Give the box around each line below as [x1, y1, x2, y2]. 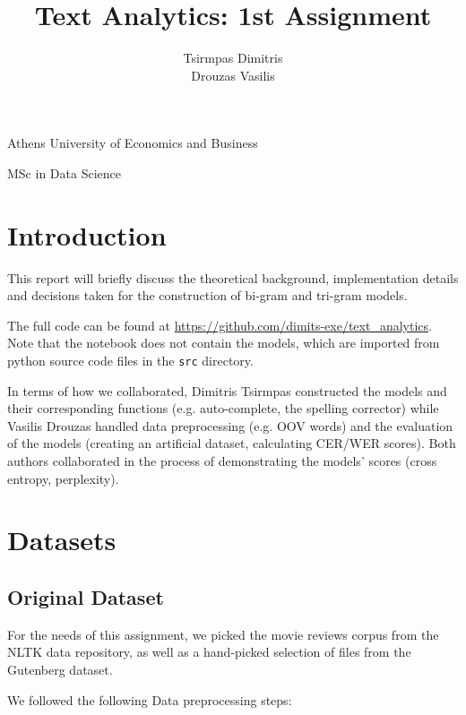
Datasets [7, 521, 116, 558]
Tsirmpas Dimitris [183, 48, 283, 67]
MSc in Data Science [7, 163, 121, 182]
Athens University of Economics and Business [7, 134, 258, 152]
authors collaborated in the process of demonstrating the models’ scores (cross [7, 452, 437, 470]
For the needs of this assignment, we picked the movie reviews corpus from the [7, 625, 439, 643]
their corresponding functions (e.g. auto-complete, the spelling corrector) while [7, 399, 439, 418]
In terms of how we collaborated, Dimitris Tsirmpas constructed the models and [7, 381, 447, 400]
